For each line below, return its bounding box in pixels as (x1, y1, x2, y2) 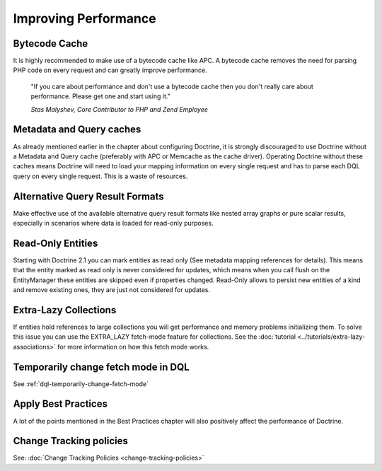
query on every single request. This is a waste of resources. (13, 172, 188, 180)
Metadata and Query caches (13, 124, 141, 136)
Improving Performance (13, 11, 156, 26)
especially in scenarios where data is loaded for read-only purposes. (13, 219, 214, 227)
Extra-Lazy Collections (13, 304, 117, 316)
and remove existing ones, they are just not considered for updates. (13, 286, 211, 294)
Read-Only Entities (13, 237, 98, 249)
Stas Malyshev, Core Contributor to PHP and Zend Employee (30, 105, 209, 113)
